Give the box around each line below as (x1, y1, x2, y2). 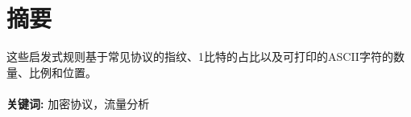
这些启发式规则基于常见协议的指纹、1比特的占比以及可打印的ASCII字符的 (6, 48, 393, 65)
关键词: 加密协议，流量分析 (6, 95, 150, 111)
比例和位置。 (28, 63, 97, 80)
